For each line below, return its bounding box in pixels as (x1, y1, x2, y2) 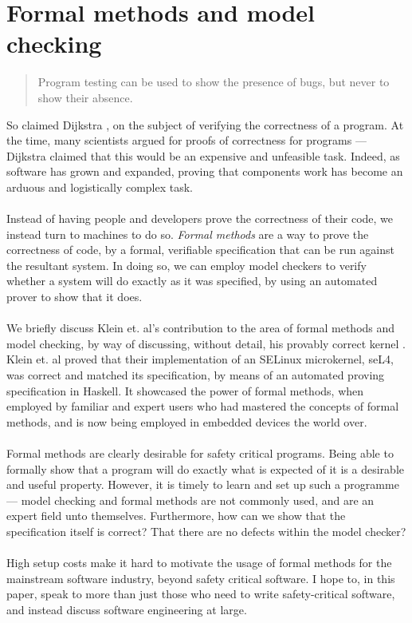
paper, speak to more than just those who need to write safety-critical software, (6, 585, 395, 602)
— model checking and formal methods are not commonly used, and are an (6, 491, 375, 508)
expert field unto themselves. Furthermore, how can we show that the (6, 507, 346, 524)
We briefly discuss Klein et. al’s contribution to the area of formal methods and (6, 319, 395, 336)
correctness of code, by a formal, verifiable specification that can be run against (6, 241, 395, 258)
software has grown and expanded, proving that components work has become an (6, 163, 403, 180)
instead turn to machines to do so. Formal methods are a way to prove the (6, 225, 369, 242)
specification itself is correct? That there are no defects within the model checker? (6, 522, 406, 539)
